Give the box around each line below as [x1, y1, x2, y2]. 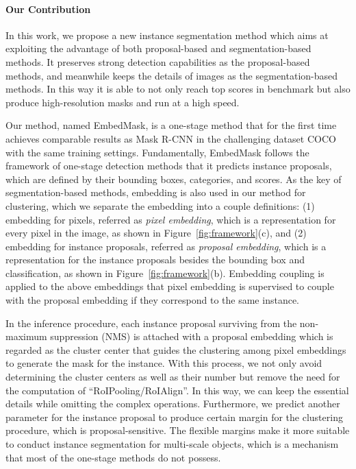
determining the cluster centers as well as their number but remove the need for [5, 370, 340, 384]
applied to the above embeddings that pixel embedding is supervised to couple [5, 279, 334, 293]
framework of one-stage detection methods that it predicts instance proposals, [5, 158, 332, 173]
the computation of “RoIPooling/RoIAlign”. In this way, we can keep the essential [5, 383, 349, 397]
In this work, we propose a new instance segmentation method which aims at [5, 27, 329, 42]
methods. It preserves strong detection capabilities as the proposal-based [5, 54, 310, 69]
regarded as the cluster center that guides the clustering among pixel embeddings [5, 342, 346, 357]
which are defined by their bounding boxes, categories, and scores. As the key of [5, 171, 342, 186]
